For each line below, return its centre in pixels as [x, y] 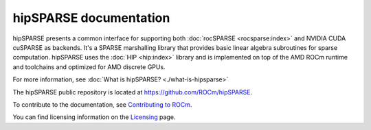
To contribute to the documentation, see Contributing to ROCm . [102, 104]
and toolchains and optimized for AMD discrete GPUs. [89, 67]
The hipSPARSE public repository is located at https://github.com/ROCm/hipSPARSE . [133, 92]
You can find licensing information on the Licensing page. [94, 117]
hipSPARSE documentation [91, 18]
